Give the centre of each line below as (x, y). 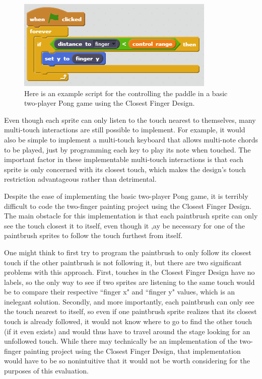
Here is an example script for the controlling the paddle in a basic (126, 93)
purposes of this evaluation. (46, 371)
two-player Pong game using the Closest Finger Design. (110, 103)
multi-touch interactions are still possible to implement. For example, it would (125, 130)
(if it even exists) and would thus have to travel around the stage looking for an (127, 331)
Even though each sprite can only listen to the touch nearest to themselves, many (130, 120)
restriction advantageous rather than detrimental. (80, 179)
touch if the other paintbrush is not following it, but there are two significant (123, 262)
